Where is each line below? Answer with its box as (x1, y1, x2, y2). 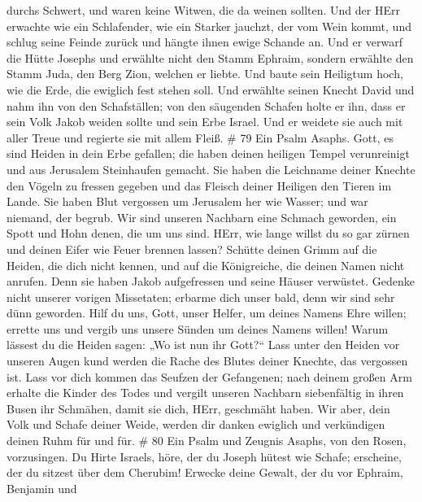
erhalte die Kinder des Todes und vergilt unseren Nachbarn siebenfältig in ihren (7, 384, 404, 401)
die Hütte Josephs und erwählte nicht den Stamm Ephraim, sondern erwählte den (7, 49, 414, 66)
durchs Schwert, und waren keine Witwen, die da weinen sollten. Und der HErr (7, 2, 400, 18)
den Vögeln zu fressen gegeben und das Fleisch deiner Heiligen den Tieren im (7, 177, 392, 194)
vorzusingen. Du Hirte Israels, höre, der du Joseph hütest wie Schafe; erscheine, (7, 447, 402, 465)
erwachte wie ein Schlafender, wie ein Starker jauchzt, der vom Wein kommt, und (7, 17, 411, 34)
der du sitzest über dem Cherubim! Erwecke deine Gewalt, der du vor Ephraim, (7, 464, 403, 481)
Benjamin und (7, 479, 77, 496)
